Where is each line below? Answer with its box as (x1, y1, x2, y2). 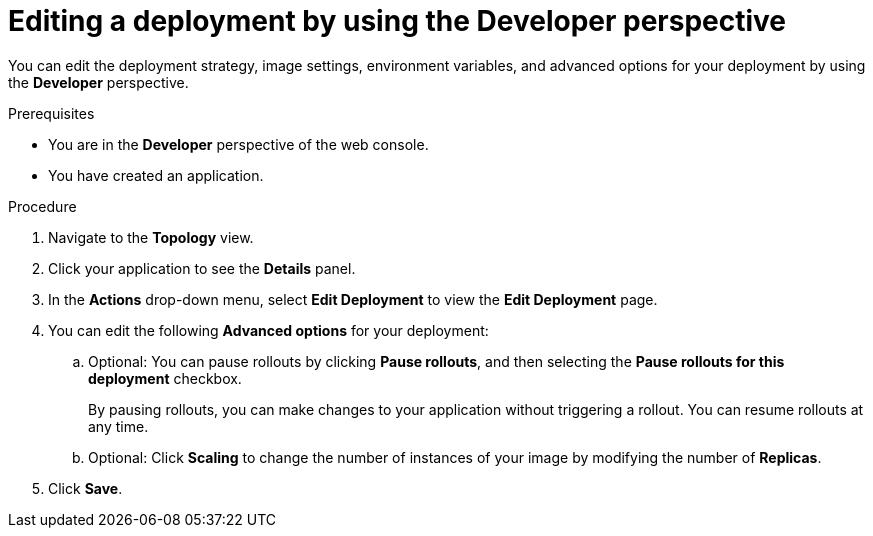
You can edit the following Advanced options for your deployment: (48, 321, 489, 339)
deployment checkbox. (88, 369, 242, 387)
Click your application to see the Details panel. (48, 259, 356, 277)
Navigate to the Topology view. (48, 228, 254, 246)
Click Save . (48, 479, 123, 497)
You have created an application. (48, 166, 264, 184)
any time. (88, 417, 149, 435)
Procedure (8, 197, 77, 215)
